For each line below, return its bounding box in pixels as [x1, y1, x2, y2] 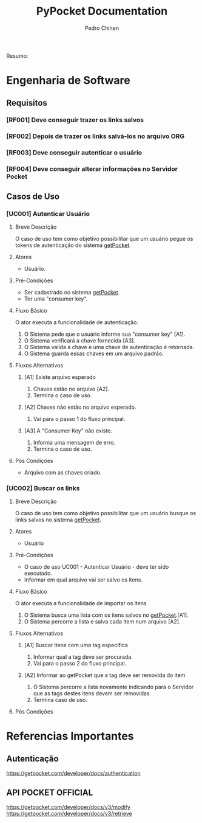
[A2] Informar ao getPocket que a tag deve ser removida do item [24, 672, 186, 679]
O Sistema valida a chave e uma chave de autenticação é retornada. [24, 343, 195, 350]
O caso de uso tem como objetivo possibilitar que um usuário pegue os [15, 235, 194, 242]
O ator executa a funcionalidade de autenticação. [15, 318, 138, 326]
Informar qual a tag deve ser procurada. [33, 653, 133, 661]
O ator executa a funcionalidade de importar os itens [15, 600, 147, 607]
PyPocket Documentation [36, 4, 168, 18]
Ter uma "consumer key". [24, 295, 88, 302]
